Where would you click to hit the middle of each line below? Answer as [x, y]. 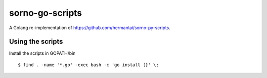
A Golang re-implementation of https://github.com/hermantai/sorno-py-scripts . [90, 28]
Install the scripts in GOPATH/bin [42, 53]
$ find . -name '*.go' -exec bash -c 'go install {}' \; [89, 65]
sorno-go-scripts [45, 13]
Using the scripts [36, 42]
